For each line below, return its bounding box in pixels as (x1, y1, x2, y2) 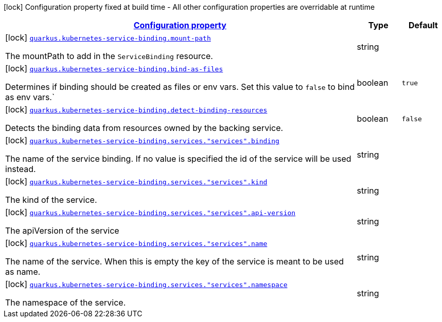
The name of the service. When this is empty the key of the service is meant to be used (5, 256, 344, 267)
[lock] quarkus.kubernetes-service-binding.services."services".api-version (5, 207, 296, 217)
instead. (5, 164, 36, 174)
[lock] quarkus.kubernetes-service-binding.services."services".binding (5, 135, 279, 145)
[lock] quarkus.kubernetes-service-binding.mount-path (5, 32, 211, 43)
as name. (5, 267, 41, 277)
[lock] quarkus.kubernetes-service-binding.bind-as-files (5, 63, 223, 73)
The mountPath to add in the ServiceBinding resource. (5, 51, 213, 61)
